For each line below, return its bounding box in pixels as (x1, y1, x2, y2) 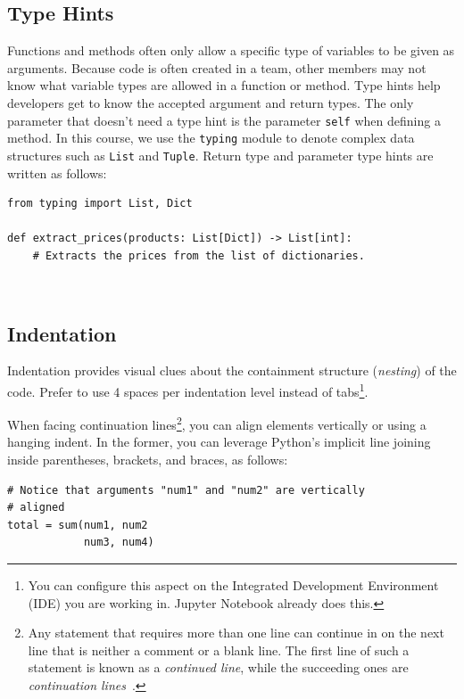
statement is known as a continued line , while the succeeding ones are (28, 658, 409, 677)
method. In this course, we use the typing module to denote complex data (7, 128, 415, 147)
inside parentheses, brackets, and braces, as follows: (7, 450, 288, 468)
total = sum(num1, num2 (7, 518, 148, 531)
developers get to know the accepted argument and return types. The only (7, 93, 414, 111)
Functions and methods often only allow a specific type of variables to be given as (7, 41, 455, 60)
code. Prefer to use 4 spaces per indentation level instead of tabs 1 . (7, 379, 369, 400)
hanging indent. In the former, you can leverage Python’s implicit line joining (7, 432, 431, 451)
